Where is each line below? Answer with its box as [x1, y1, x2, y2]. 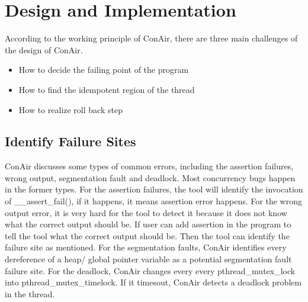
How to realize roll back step [18, 103, 123, 115]
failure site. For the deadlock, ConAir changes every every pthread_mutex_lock [5, 264, 296, 277]
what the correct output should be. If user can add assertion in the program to [5, 218, 291, 230]
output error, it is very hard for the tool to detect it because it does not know [5, 206, 287, 219]
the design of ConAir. [5, 43, 83, 56]
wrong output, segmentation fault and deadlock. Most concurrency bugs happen [5, 171, 296, 184]
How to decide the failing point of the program [18, 63, 189, 76]
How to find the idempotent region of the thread [18, 83, 195, 95]
